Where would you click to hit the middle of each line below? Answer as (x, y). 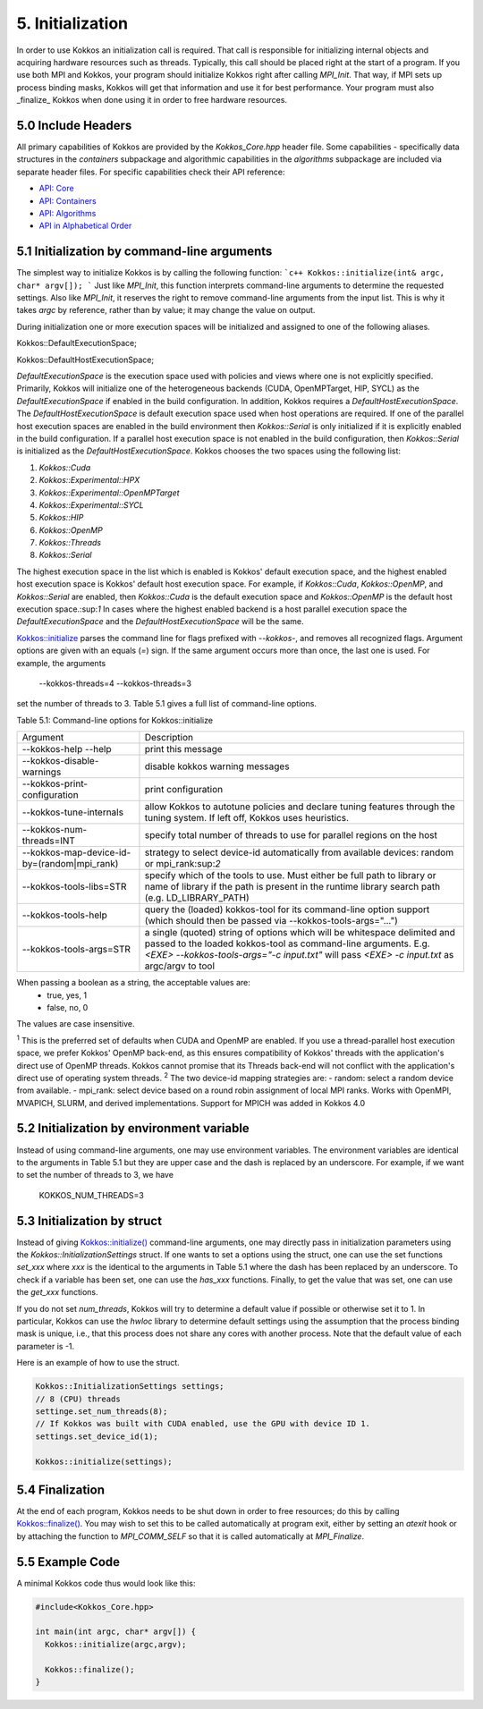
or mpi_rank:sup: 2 (182, 864)
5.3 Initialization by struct (89, 1221)
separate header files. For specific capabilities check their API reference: (151, 172)
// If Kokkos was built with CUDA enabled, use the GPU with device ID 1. (203, 1424)
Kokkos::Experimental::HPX (89, 480)
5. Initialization (72, 23)
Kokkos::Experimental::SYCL (91, 504)
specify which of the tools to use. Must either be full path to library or (290, 876)
